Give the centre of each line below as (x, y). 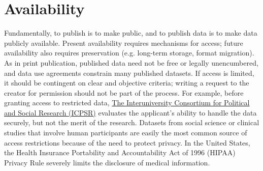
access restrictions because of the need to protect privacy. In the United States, (127, 142)
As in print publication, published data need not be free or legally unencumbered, (131, 62)
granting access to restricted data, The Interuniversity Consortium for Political (127, 103)
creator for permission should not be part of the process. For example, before (124, 92)
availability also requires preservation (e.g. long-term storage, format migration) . (129, 53)
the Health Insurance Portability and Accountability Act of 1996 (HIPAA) (120, 152)
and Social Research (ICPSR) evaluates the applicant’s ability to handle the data (130, 112)
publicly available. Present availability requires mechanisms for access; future (124, 42)
